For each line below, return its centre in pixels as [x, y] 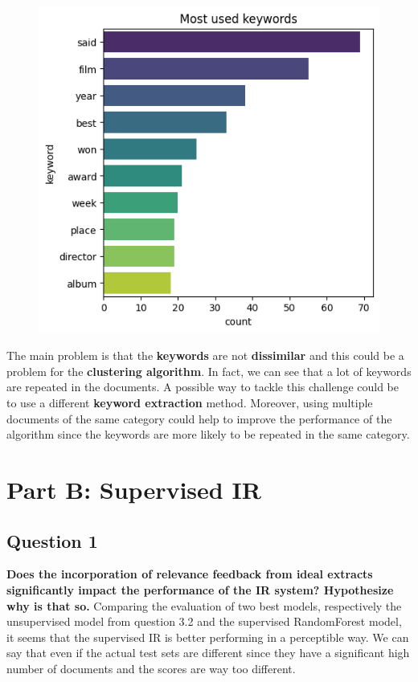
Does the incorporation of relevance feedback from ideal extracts [190, 574]
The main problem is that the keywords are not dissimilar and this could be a [205, 355]
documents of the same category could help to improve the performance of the [199, 418]
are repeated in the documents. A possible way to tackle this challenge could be [203, 387]
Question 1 [52, 540]
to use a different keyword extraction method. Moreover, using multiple [190, 403]
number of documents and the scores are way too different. [151, 668]
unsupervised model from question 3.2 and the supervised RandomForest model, [204, 621]
